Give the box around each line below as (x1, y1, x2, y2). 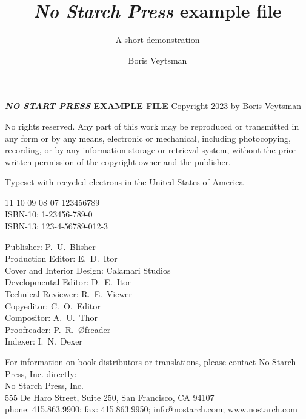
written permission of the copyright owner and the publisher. (5, 155, 231, 168)
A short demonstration (115, 33, 200, 46)
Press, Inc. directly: (5, 367, 77, 380)
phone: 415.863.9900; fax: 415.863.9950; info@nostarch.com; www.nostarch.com (5, 403, 298, 415)
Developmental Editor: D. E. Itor (5, 275, 131, 288)
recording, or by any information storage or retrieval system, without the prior (5, 144, 296, 156)
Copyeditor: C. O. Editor (5, 299, 101, 312)
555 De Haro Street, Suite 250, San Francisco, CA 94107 (5, 391, 215, 403)
